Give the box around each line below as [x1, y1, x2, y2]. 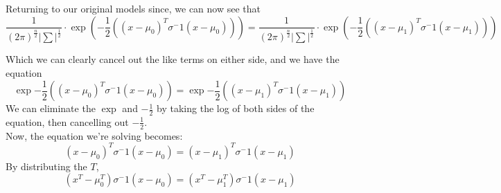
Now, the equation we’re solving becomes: [6, 128, 183, 143]
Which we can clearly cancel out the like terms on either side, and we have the [6, 52, 340, 66]
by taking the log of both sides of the [157, 101, 315, 116]
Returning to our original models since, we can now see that [6, 1, 261, 15]
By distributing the [6, 158, 87, 173]
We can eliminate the [6, 101, 96, 116]
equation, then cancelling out [6, 114, 129, 129]
